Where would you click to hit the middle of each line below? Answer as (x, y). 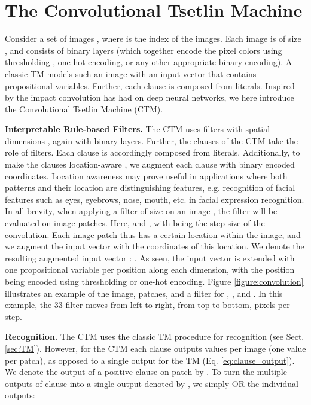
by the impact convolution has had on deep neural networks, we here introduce (150, 97)
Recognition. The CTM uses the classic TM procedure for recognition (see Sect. (155, 337)
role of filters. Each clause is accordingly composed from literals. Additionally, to (153, 152)
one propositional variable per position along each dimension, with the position (150, 270)
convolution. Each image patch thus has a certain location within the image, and (153, 234)
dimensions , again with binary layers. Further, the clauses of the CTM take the (151, 140)
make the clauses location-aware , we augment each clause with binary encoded (150, 164)
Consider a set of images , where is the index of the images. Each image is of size (153, 39)
